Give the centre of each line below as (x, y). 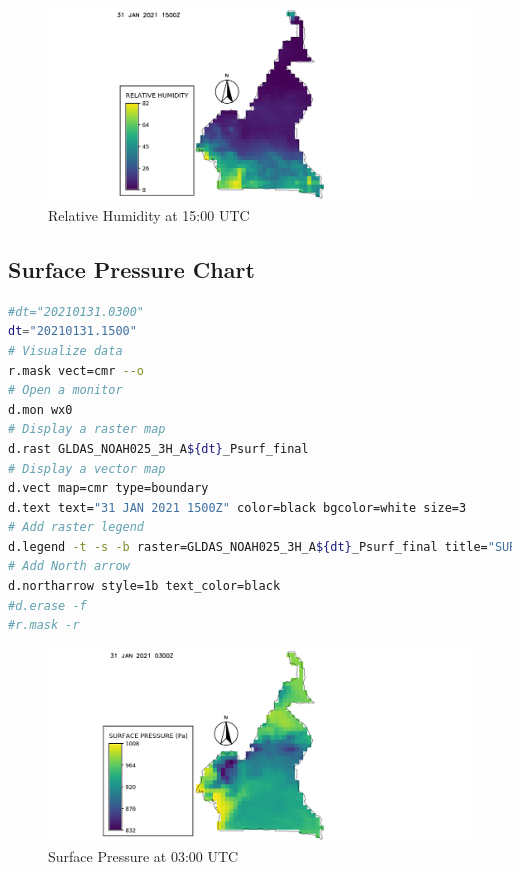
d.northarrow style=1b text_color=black (144, 586)
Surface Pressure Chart (131, 268)
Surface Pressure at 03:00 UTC (143, 855)
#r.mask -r (44, 625)
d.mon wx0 (40, 409)
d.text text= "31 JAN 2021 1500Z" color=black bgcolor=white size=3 (237, 507)
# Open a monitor (65, 390)
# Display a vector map (87, 468)
